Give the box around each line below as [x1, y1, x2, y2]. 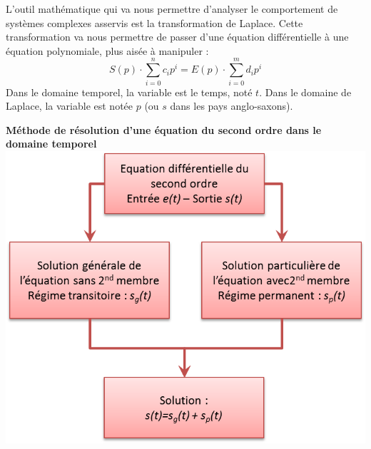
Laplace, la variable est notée [6, 98, 133, 113]
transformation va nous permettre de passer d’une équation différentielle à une [6, 29, 349, 44]
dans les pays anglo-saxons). [170, 98, 293, 113]
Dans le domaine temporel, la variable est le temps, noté [6, 84, 253, 99]
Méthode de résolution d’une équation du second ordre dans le [6, 122, 322, 137]
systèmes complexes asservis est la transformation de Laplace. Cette [6, 15, 303, 30]
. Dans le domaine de [259, 84, 352, 99]
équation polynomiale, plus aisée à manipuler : [6, 43, 209, 58]
